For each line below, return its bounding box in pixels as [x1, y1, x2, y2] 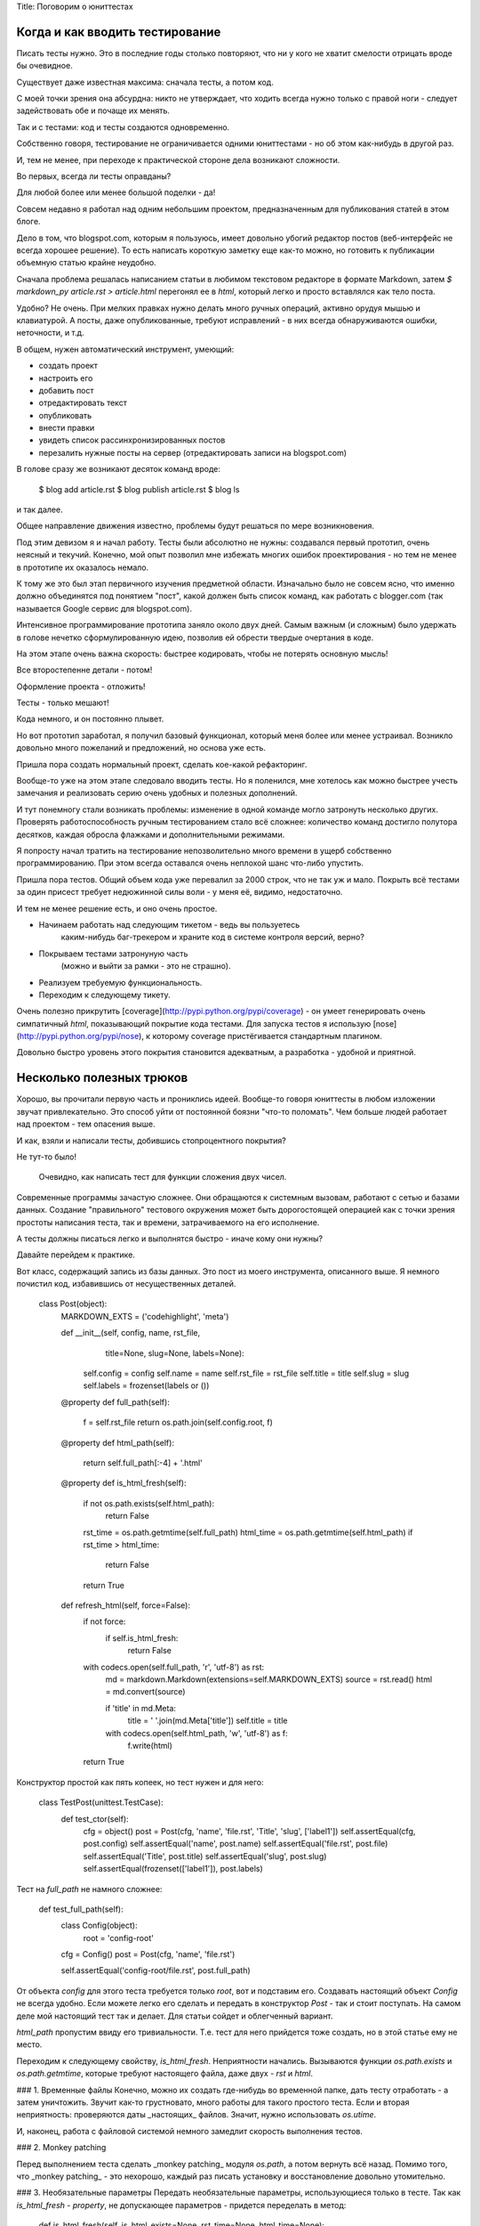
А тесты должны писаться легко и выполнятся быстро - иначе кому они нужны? [16, 1233, 324, 1244]
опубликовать [38, 410, 92, 420]
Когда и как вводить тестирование [16, 24, 221, 39]
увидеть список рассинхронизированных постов [38, 435, 226, 445]
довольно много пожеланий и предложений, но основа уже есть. [16, 743, 267, 753]
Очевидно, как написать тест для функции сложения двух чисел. [38, 1172, 287, 1182]
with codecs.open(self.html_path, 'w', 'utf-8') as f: [105, 1727, 288, 1738]
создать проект [38, 361, 98, 371]
